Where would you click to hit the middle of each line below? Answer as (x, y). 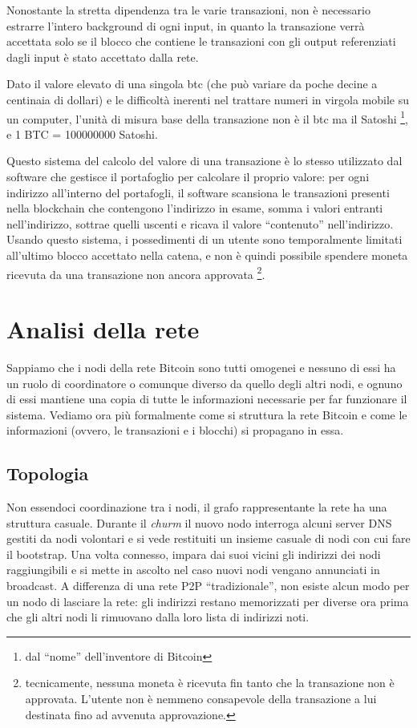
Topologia (48, 473)
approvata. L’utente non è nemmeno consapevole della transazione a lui (201, 699)
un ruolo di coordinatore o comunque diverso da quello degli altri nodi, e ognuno (204, 383)
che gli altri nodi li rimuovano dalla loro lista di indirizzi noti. (158, 617)
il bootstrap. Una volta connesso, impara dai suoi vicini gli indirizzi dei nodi (194, 554)
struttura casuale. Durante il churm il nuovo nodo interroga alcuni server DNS (199, 522)
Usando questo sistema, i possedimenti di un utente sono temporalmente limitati (204, 239)
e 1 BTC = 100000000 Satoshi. (82, 133)
